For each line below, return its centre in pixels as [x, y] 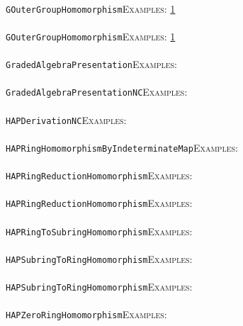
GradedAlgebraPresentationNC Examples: [97, 92]
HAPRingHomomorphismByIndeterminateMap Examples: [122, 147]
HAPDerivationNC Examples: [66, 119]
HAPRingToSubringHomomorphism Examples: [99, 231]
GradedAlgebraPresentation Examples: [92, 64]
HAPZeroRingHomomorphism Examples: [86, 314]
